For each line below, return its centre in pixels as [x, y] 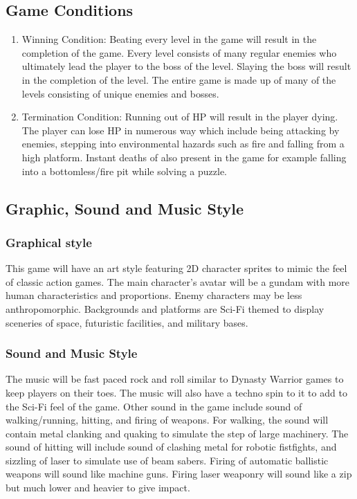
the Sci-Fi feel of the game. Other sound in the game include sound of [154, 406]
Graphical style [49, 242]
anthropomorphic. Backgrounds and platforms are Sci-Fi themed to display [165, 308]
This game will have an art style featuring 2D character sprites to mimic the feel [176, 268]
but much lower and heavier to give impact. [98, 488]
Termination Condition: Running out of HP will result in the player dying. [180, 117]
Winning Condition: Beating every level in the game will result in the [169, 39]
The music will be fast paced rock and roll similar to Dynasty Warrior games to [175, 379]
